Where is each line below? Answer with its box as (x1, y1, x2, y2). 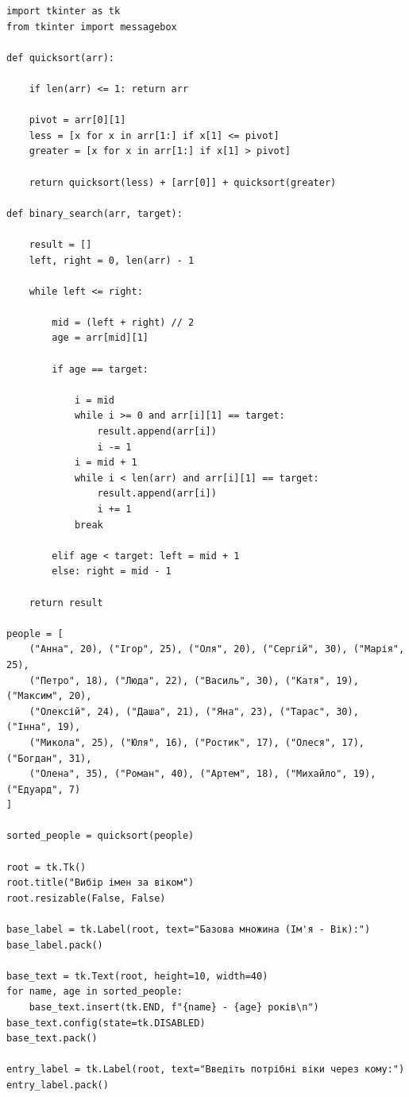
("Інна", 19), (6, 721, 81, 733)
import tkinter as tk (6, 6, 121, 17)
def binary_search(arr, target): (6, 207, 183, 219)
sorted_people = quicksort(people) (6, 830, 195, 842)
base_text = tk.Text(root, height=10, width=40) (6, 970, 268, 982)
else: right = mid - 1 (52, 566, 172, 577)
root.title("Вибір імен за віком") (6, 877, 195, 889)
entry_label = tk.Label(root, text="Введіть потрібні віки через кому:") (6, 1064, 405, 1076)
